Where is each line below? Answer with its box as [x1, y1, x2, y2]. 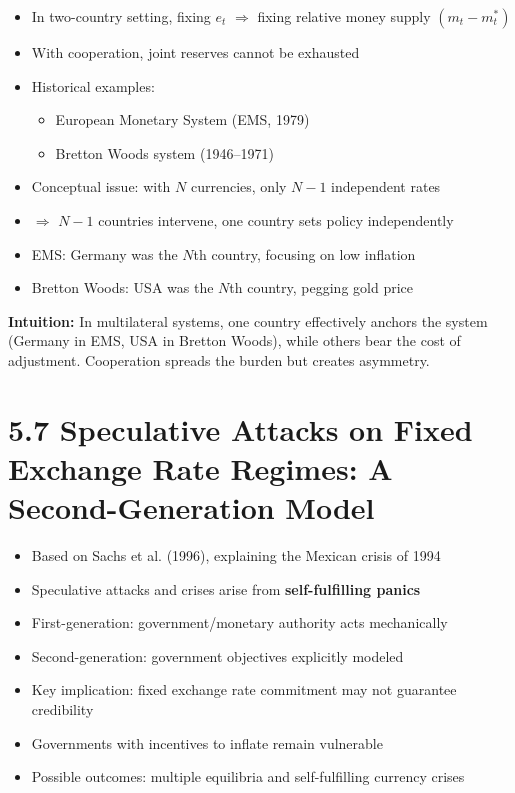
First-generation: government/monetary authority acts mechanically [31, 612, 448, 633]
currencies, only [190, 176, 287, 197]
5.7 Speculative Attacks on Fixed [8, 408, 473, 449]
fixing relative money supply [257, 6, 431, 26]
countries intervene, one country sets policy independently [98, 209, 454, 230]
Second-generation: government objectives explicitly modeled [31, 645, 404, 666]
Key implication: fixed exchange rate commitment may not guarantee [31, 679, 457, 700]
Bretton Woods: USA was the [31, 277, 214, 298]
